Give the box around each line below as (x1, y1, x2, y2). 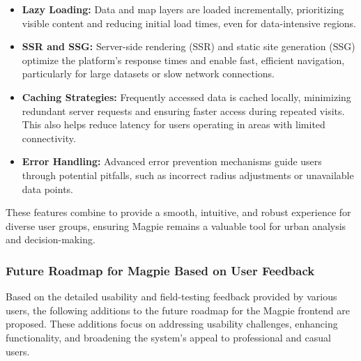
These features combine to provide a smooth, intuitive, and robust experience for (6, 205, 351, 220)
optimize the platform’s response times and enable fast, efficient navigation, (22, 52, 345, 67)
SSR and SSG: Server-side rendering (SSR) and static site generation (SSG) (22, 39, 355, 54)
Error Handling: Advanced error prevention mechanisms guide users (22, 154, 322, 169)
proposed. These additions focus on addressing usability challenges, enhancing (6, 316, 338, 331)
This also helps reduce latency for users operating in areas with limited (22, 117, 325, 132)
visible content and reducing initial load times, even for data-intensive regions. (22, 15, 356, 30)
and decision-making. (6, 232, 95, 247)
